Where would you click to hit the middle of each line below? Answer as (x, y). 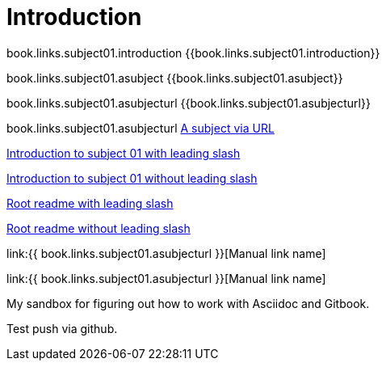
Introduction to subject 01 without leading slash (132, 178)
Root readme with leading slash (90, 203)
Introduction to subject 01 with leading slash (124, 153)
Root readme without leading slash (99, 228)
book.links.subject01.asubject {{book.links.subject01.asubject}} (175, 78)
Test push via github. (62, 328)
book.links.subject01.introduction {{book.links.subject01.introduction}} (193, 53)
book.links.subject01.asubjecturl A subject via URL (141, 128)
